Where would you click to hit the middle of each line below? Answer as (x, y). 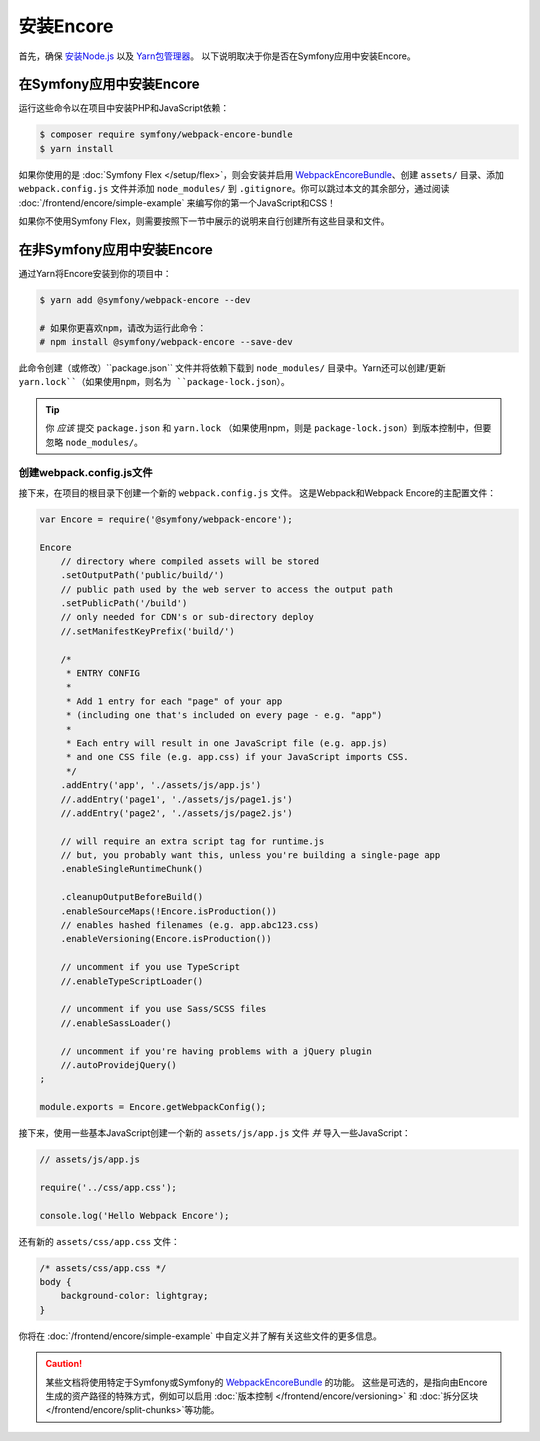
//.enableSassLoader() (116, 1023)
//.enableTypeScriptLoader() (132, 981)
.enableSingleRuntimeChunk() (132, 869)
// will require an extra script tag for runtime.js (192, 841)
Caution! (64, 1364)
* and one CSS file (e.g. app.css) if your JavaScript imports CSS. (237, 757)
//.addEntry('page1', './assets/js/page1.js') (177, 799)
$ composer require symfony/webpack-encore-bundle (166, 134)
